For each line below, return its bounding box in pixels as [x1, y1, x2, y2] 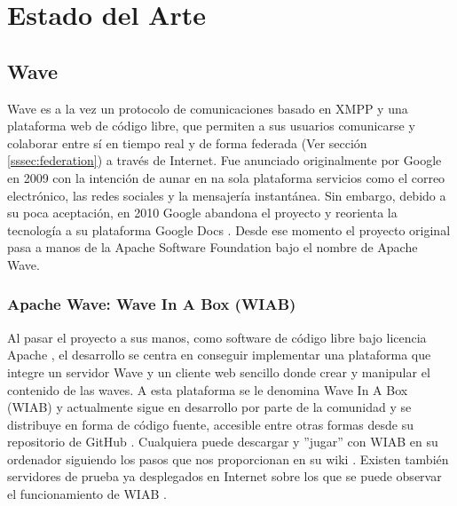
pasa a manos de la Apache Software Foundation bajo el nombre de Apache [7, 238, 418, 257]
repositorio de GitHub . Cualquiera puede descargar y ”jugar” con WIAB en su [7, 432, 438, 451]
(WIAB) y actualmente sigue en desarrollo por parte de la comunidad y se [7, 398, 412, 416]
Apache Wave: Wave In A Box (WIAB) [7, 293, 296, 315]
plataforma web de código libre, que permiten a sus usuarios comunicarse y [7, 116, 415, 135]
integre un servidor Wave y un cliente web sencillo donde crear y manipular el [7, 362, 430, 381]
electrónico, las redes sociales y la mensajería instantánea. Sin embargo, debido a [7, 186, 446, 204]
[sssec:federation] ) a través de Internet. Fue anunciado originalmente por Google [7, 151, 442, 170]
